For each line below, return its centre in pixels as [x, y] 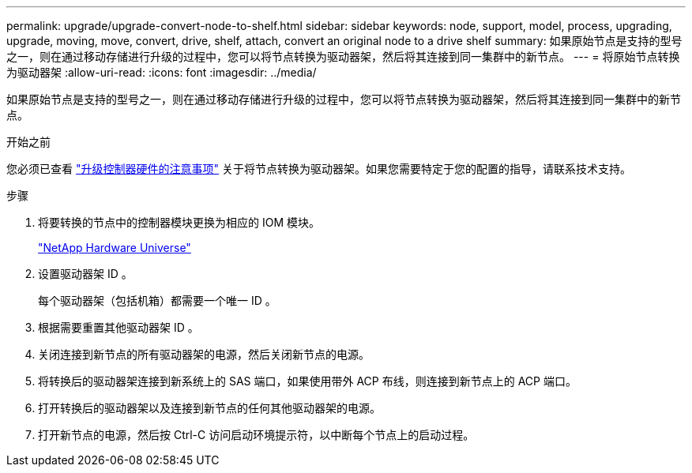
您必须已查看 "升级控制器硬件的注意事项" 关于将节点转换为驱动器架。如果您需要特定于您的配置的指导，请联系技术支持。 [319, 169]
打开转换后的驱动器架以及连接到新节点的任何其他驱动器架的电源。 [209, 408]
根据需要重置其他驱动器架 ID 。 [118, 327]
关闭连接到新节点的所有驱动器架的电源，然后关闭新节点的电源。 [204, 354]
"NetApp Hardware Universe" [115, 248]
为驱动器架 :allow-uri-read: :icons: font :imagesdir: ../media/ [162, 72]
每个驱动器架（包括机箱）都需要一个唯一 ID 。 [157, 300]
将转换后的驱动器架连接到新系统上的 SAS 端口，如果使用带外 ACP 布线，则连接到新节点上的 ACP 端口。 [307, 381]
